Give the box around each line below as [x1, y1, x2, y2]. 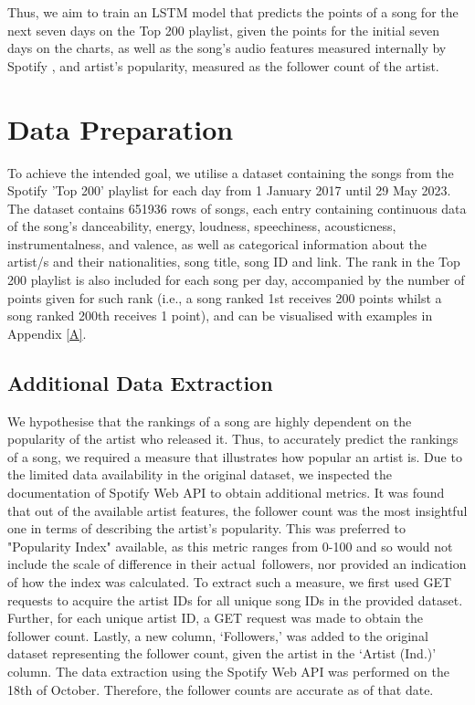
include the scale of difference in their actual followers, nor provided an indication [7, 554, 467, 573]
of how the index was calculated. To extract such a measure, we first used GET [7, 572, 452, 591]
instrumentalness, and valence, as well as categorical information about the [7, 234, 427, 253]
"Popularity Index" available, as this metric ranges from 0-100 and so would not [7, 536, 453, 555]
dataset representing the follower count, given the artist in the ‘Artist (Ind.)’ [7, 644, 437, 663]
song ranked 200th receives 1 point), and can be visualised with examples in [7, 306, 433, 325]
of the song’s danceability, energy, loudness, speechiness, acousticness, [7, 216, 396, 236]
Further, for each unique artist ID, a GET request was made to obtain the [7, 608, 423, 627]
